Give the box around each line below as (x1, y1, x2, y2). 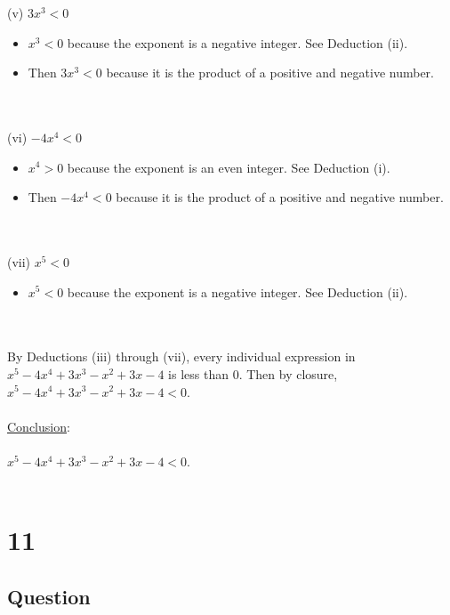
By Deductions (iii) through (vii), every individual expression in (7, 347, 356, 366)
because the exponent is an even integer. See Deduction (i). (67, 158, 390, 176)
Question (7, 582, 91, 610)
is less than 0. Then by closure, (168, 364, 338, 383)
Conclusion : (7, 417, 70, 435)
